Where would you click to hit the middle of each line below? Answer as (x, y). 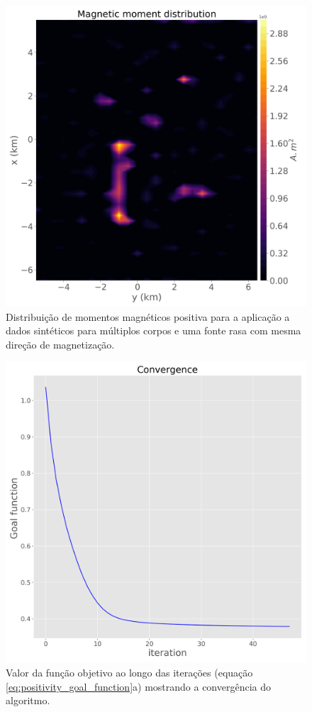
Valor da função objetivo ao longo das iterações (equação (129, 672)
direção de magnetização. (60, 344)
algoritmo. (28, 700)
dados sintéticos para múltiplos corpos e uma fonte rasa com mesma (154, 330)
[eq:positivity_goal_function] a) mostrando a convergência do (139, 686)
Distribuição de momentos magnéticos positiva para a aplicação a (148, 316)
